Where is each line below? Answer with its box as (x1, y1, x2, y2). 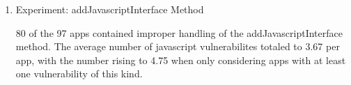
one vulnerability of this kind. (15, 66, 143, 81)
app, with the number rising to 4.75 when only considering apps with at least (15, 52, 346, 67)
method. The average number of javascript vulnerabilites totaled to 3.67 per (15, 39, 340, 54)
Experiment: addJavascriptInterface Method (15, 2, 204, 16)
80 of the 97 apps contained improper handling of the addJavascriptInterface (15, 25, 343, 40)
